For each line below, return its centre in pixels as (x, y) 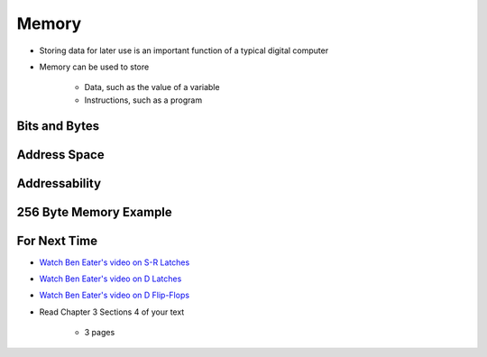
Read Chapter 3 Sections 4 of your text (112, 312)
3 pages (100, 333)
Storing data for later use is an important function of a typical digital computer (184, 50)
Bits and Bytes (58, 126)
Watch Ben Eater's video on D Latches (110, 279)
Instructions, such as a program (143, 100)
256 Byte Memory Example (95, 212)
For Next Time (57, 240)
